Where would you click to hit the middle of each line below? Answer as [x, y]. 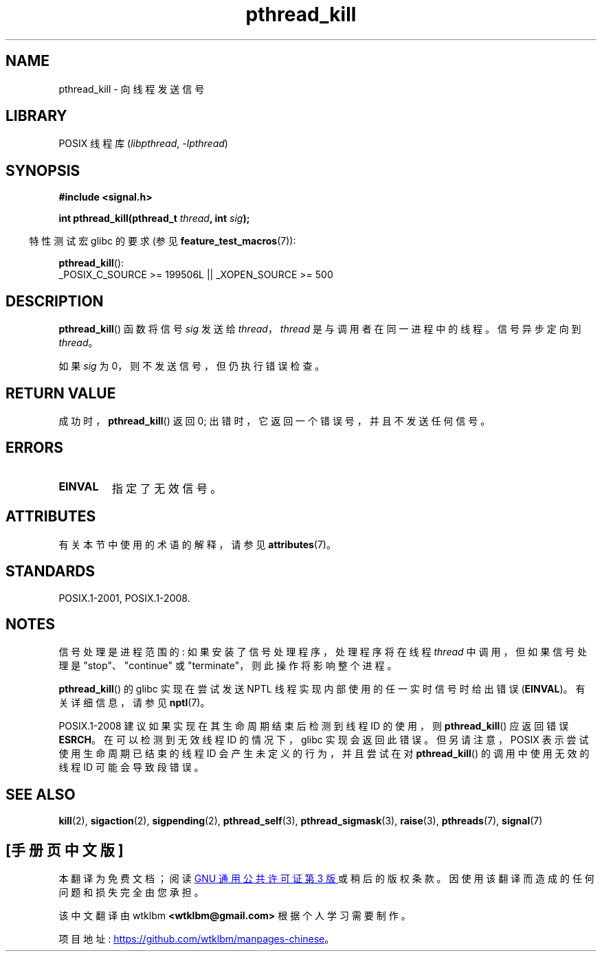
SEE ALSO [41, 794]
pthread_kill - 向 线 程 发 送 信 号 [132, 89]
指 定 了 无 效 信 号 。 [167, 488]
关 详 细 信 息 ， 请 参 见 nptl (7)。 [134, 703]
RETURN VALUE [61, 393]
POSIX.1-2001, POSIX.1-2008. [124, 598]
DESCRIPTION [55, 301]
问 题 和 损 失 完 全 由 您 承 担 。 [131, 892]
